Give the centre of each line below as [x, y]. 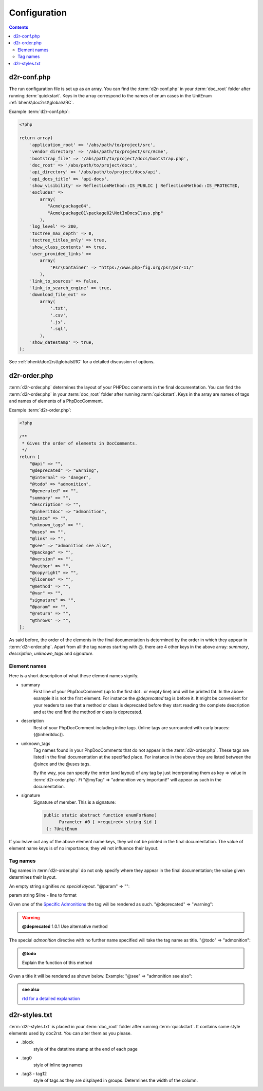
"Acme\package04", [69, 206]
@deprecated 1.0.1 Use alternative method [65, 926]
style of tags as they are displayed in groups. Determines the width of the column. [116, 1080]
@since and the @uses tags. [62, 764]
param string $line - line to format [43, 895]
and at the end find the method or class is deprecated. [88, 712]
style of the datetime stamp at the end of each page [85, 1049]
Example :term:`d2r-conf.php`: [39, 111]
